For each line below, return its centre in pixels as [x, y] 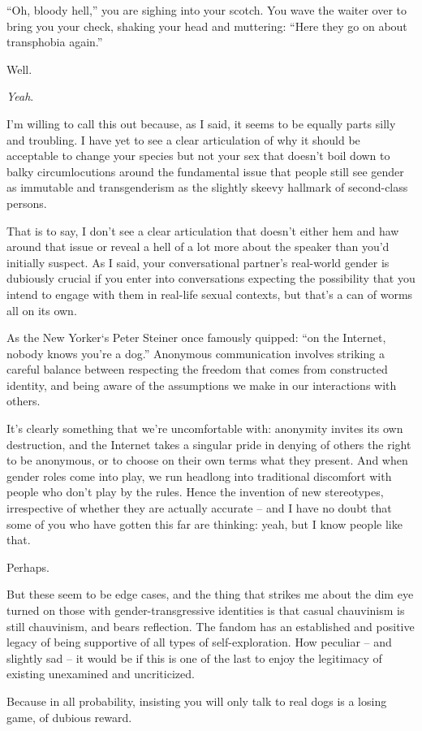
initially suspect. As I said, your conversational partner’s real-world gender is [198, 262]
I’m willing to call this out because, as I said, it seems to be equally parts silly [201, 123]
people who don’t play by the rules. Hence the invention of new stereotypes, [195, 492]
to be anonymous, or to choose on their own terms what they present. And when [207, 460]
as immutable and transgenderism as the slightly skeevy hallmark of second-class [207, 187]
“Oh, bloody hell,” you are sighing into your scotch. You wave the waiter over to [207, 10]
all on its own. [42, 310]
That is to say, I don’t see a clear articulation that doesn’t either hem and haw [203, 230]
